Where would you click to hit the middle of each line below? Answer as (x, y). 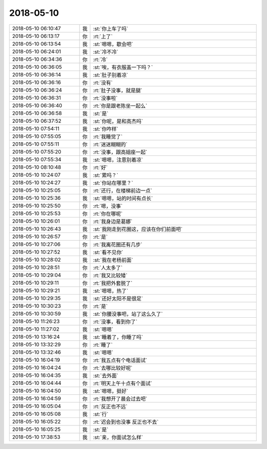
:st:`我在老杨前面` (113, 260)
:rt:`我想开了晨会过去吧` (120, 399)
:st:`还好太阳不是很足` (118, 299)
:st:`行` (101, 414)
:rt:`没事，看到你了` (115, 322)
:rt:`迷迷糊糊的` (111, 144)
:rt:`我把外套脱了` (113, 283)
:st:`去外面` (106, 375)
